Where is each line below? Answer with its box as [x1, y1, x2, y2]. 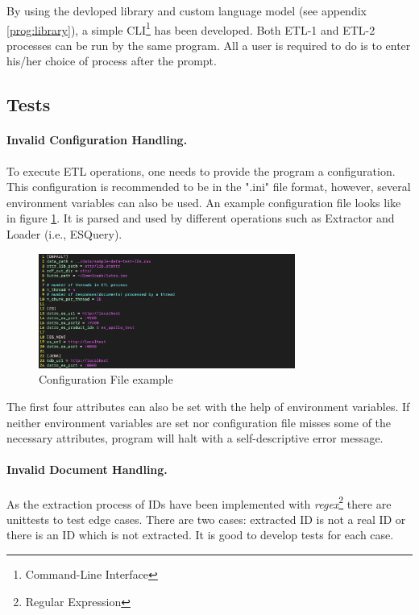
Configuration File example [39, 371, 173, 388]
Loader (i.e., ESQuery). [6, 225, 122, 242]
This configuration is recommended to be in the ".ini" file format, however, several [6, 178, 411, 195]
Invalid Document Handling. [6, 461, 168, 478]
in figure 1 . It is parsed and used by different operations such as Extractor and [6, 210, 395, 226]
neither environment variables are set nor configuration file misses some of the [6, 413, 392, 430]
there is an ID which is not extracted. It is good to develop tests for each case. [6, 526, 394, 543]
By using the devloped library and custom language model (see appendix [6, 2, 367, 19]
